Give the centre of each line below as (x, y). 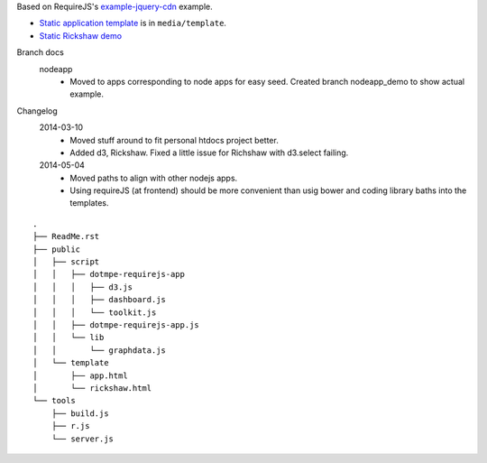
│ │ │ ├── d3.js (83, 287)
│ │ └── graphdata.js (100, 350)
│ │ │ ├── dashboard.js (100, 300)
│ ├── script (66, 262)
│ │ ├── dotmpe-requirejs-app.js (116, 324)
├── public (57, 249)
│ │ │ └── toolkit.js (95, 312)
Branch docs (41, 52)
